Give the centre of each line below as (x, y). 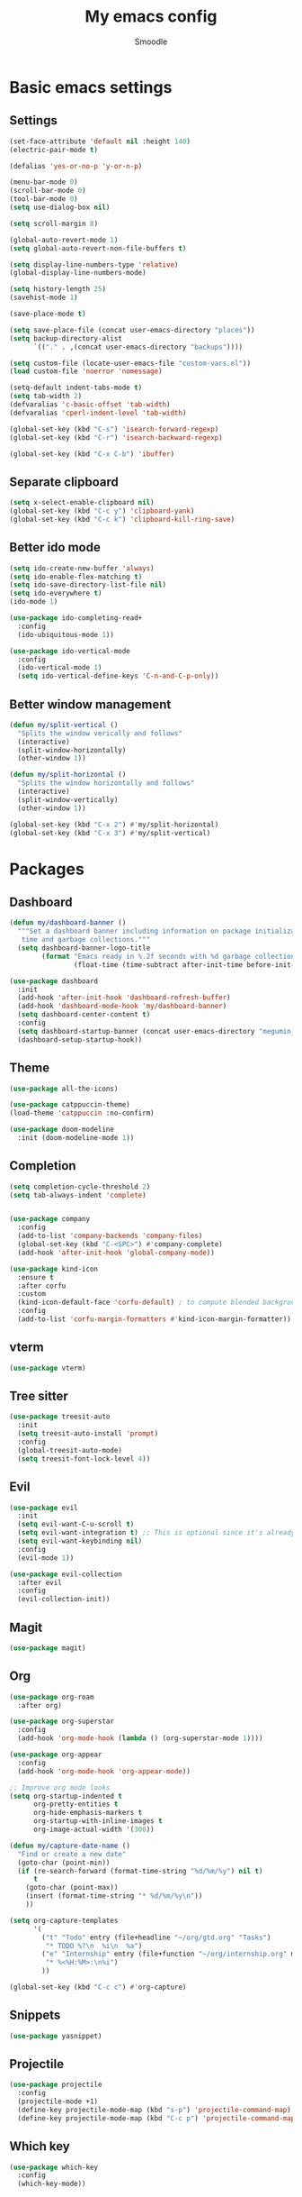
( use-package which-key (54, 2167)
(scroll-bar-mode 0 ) (48, 191)
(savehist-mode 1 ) (44, 298)
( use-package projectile (56, 2085)
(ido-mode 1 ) (34, 602)
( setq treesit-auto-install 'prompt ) (88, 1434)
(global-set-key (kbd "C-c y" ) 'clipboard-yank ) (102, 511)
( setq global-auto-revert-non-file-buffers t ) (98, 248)
